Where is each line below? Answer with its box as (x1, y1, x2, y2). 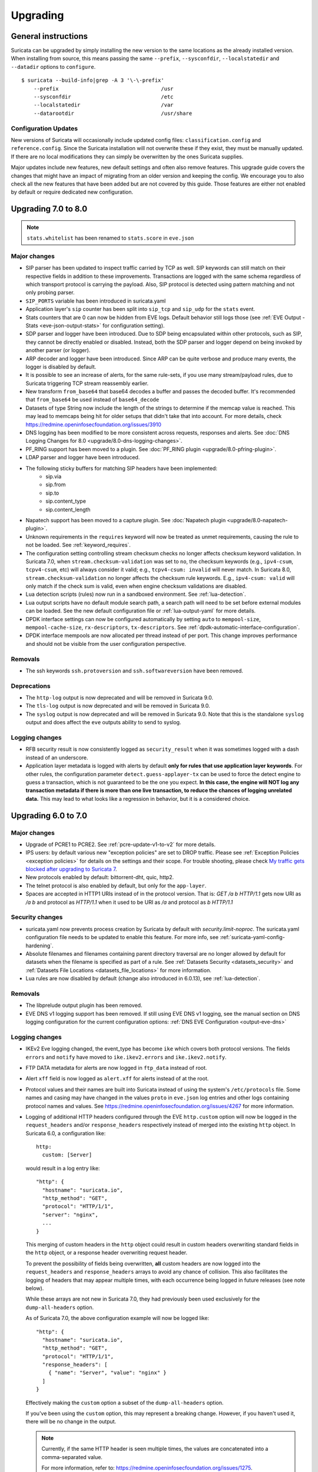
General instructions (11, 31, 88, 41)
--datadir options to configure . (11, 63, 96, 70)
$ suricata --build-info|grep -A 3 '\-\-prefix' (21, 77, 164, 84)
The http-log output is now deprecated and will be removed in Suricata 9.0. (25, 694, 213, 701)
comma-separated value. (41, 1453, 103, 1460)
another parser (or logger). (25, 347, 91, 354)
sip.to (45, 489, 59, 496)
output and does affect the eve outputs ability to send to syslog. (25, 719, 181, 726)
